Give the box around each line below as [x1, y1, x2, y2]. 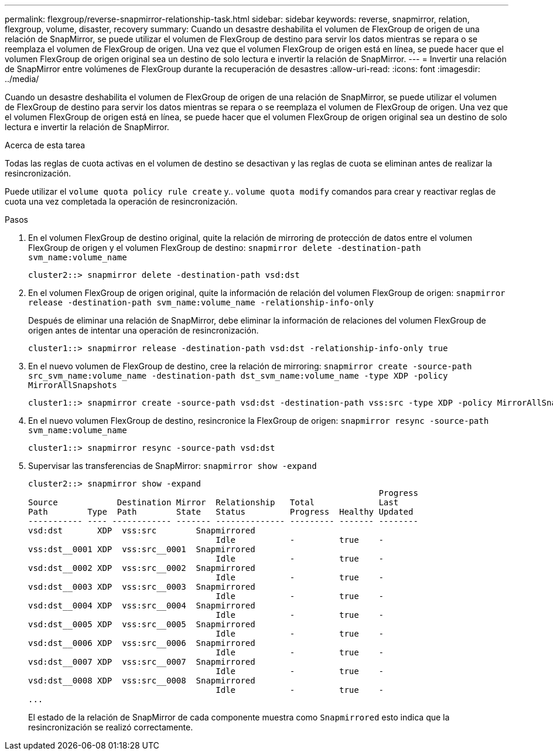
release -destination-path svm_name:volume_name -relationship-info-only [28, 298, 374, 307]
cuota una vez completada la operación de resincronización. [5, 196, 238, 206]
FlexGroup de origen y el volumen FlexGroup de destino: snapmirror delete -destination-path [28, 243, 421, 253]
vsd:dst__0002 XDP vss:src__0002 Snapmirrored [28, 563, 255, 573]
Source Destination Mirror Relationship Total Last [28, 498, 399, 507]
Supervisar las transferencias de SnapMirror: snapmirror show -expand [28, 461, 317, 471]
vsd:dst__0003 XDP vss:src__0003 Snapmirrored [28, 582, 255, 591]
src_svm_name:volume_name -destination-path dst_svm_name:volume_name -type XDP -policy [28, 371, 448, 380]
